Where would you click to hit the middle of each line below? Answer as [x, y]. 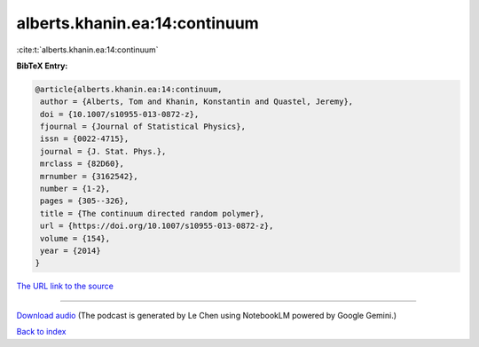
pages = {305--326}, [85, 201]
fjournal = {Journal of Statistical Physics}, [143, 127]
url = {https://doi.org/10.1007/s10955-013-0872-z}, [157, 226]
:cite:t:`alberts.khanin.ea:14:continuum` [87, 50]
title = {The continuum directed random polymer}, [153, 213]
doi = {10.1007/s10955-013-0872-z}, [120, 114]
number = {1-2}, [75, 189]
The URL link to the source [65, 286]
